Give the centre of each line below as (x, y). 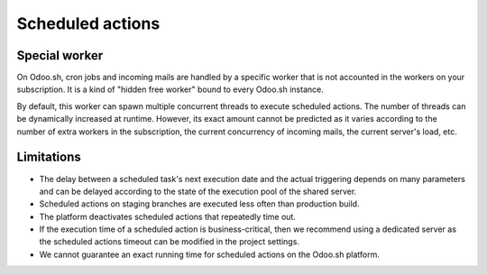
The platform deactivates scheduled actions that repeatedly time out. (168, 216)
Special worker (60, 55)
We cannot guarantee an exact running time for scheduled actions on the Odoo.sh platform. (210, 254)
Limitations (49, 157)
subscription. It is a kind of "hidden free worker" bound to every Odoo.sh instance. (170, 89)
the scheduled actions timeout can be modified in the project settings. (169, 242)
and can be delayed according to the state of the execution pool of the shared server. (198, 191)
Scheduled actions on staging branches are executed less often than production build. (199, 204)
